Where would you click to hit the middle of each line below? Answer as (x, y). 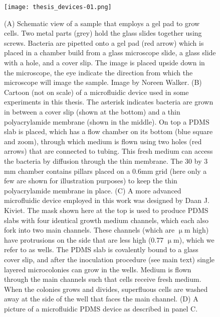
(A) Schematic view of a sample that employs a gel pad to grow (102, 23)
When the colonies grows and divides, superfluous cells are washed (106, 289)
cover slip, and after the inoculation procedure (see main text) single (109, 259)
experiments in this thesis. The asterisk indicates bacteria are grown (109, 102)
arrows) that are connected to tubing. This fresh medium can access (108, 151)
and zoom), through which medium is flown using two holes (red (103, 141)
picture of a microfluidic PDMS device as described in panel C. (101, 308)
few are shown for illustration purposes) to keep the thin (91, 181)
